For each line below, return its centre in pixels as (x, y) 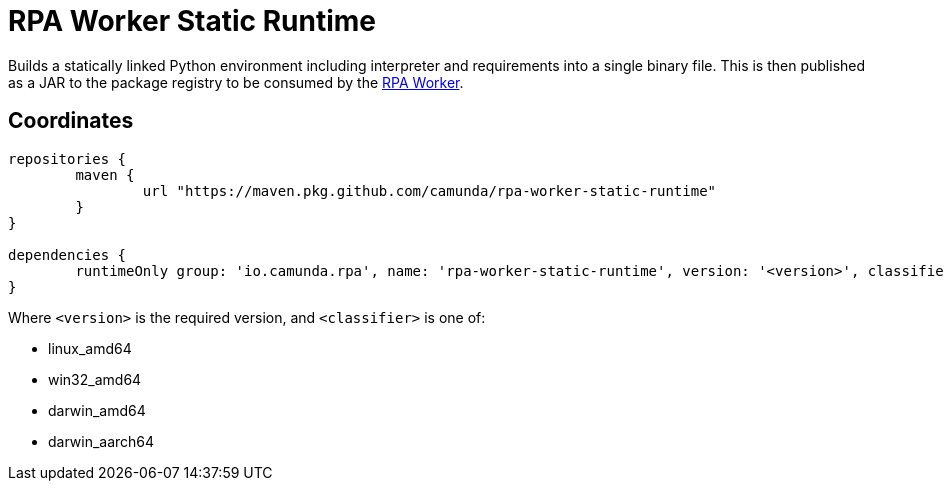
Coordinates (71, 121)
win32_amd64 (95, 379)
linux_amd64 (90, 348)
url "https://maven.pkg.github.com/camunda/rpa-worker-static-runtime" (429, 190)
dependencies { (67, 254)
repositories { (67, 158)
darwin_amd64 (97, 410)
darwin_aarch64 (101, 441)
